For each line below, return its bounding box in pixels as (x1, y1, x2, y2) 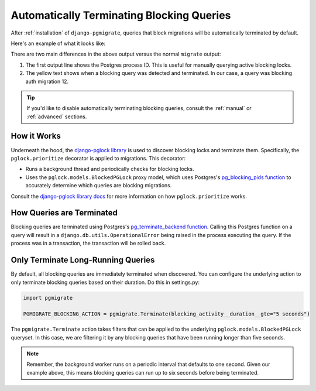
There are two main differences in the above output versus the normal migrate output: (11, 50, 221, 58)
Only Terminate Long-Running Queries (11, 255, 155, 265)
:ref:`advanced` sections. (26, 113, 87, 120)
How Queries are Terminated (11, 208, 118, 218)
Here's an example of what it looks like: (11, 40, 105, 47)
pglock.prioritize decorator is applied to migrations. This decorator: (11, 155, 186, 162)
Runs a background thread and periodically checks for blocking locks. (25, 166, 194, 173)
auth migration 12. (25, 78, 69, 85)
